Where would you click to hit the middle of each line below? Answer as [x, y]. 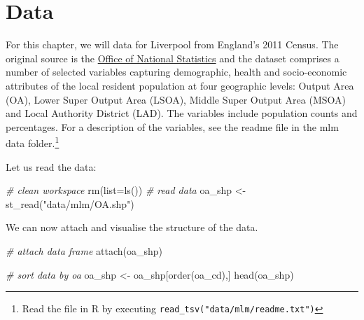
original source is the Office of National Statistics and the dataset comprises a [173, 58]
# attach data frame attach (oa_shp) [84, 250]
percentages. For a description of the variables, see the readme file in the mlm [172, 126]
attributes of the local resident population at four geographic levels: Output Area [180, 85]
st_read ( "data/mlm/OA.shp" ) [70, 203]
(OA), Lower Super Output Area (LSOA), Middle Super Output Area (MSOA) [176, 99]
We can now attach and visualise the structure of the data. [132, 227]
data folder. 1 [33, 142]
